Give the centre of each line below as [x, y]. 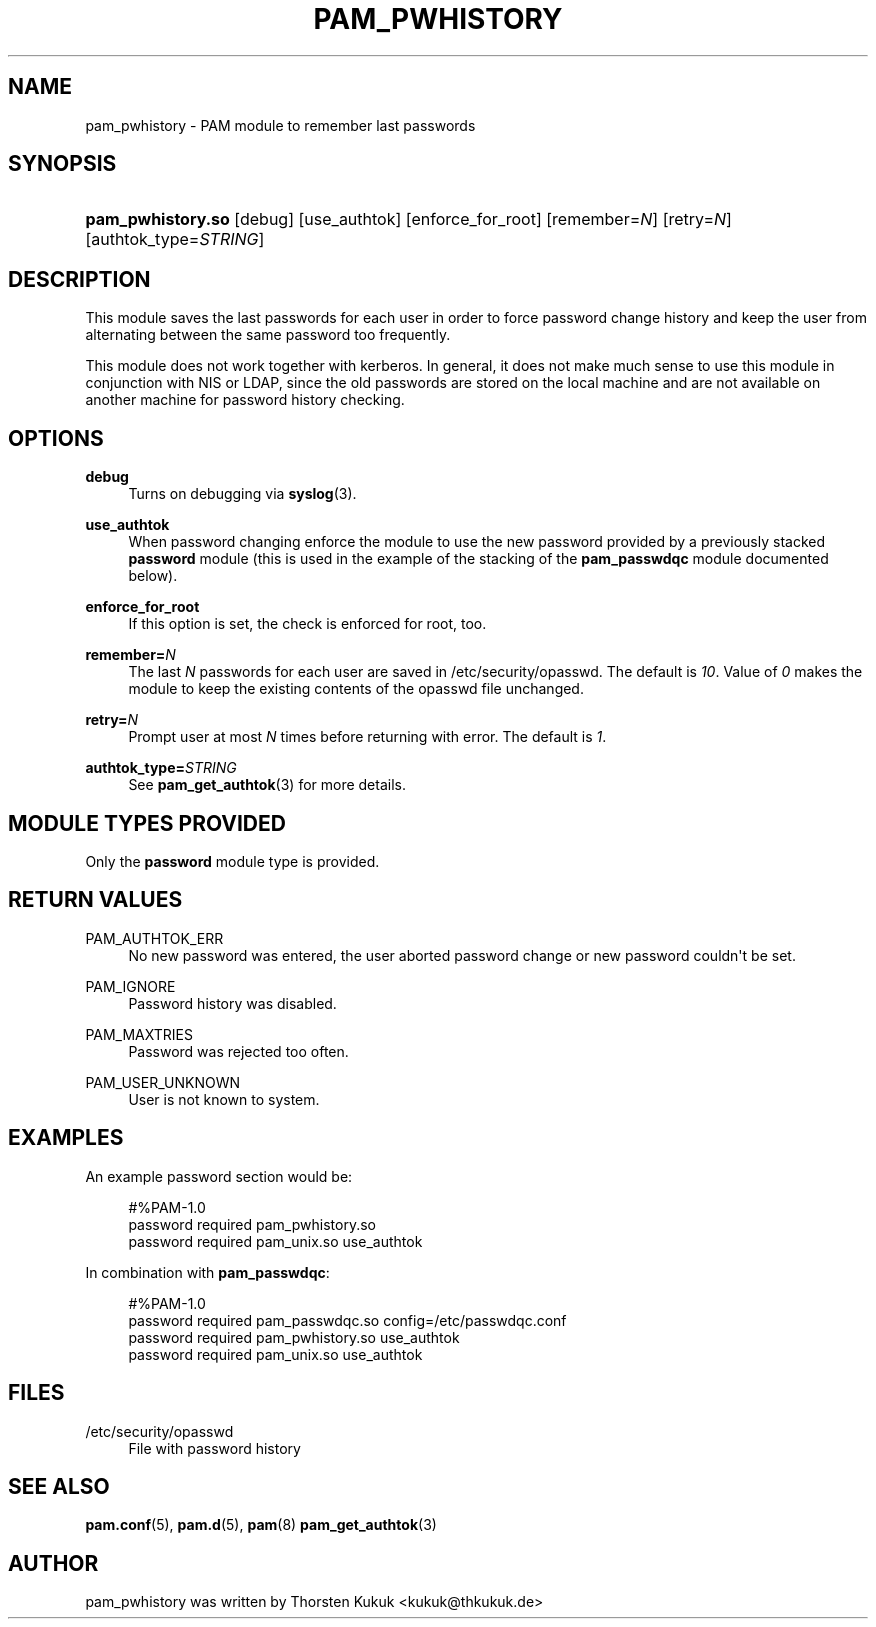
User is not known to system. [224, 1099]
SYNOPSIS [62, 164]
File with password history [214, 1448]
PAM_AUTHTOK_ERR [154, 938]
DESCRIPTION [79, 279]
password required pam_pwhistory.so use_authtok [294, 1337]
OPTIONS [56, 438]
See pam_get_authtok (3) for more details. [267, 785]
